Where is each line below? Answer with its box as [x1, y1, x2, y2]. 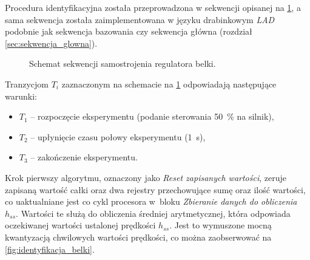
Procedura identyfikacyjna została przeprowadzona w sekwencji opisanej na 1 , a [5, 1, 301, 13]
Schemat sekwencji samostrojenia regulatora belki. [29, 57, 216, 70]
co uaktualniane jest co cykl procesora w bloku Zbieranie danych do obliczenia [5, 195, 297, 208]
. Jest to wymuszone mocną [169, 219, 272, 231]
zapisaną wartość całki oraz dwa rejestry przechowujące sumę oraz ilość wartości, [5, 183, 306, 196]
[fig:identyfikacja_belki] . [5, 242, 95, 255]
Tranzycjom [5, 77, 49, 90]
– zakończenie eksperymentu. [30, 151, 138, 163]
